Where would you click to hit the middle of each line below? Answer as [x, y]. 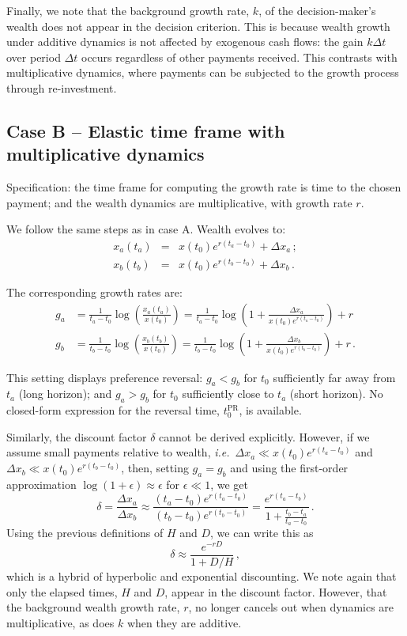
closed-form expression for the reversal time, [113, 410]
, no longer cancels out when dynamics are [291, 607]
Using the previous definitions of [85, 533]
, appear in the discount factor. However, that [276, 591]
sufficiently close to [228, 394]
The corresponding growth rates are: [94, 292]
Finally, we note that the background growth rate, [128, 10]
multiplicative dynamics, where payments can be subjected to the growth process [203, 72]
